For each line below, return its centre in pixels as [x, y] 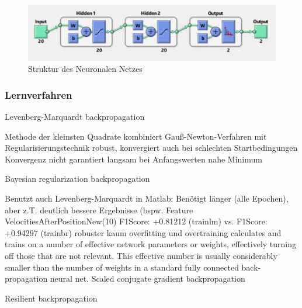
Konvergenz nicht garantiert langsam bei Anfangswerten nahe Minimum [133, 159]
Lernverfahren [39, 94]
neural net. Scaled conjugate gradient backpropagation [147, 278]
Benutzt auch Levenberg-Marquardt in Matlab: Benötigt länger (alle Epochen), [147, 198]
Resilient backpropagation [51, 298]
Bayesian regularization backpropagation [77, 179]
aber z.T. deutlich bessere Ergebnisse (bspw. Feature [99, 210]
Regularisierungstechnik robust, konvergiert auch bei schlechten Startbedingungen [151, 148]
